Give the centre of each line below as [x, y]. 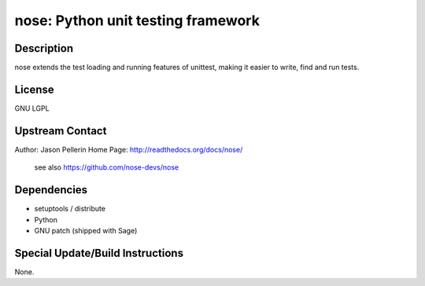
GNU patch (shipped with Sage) [86, 230]
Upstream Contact [61, 131]
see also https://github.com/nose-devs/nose [107, 167]
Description [44, 48]
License [34, 89]
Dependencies [51, 190]
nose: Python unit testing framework [137, 20]
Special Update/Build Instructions [99, 253]
